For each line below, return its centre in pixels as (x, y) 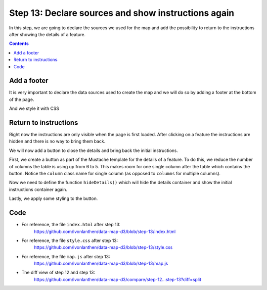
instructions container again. (38, 189)
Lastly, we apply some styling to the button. (54, 198)
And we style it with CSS (34, 108)
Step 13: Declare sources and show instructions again (122, 13)
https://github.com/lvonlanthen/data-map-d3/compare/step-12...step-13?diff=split (117, 279)
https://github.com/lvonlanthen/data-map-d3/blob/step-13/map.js (101, 264)
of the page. (22, 99)
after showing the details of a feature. (47, 34)
